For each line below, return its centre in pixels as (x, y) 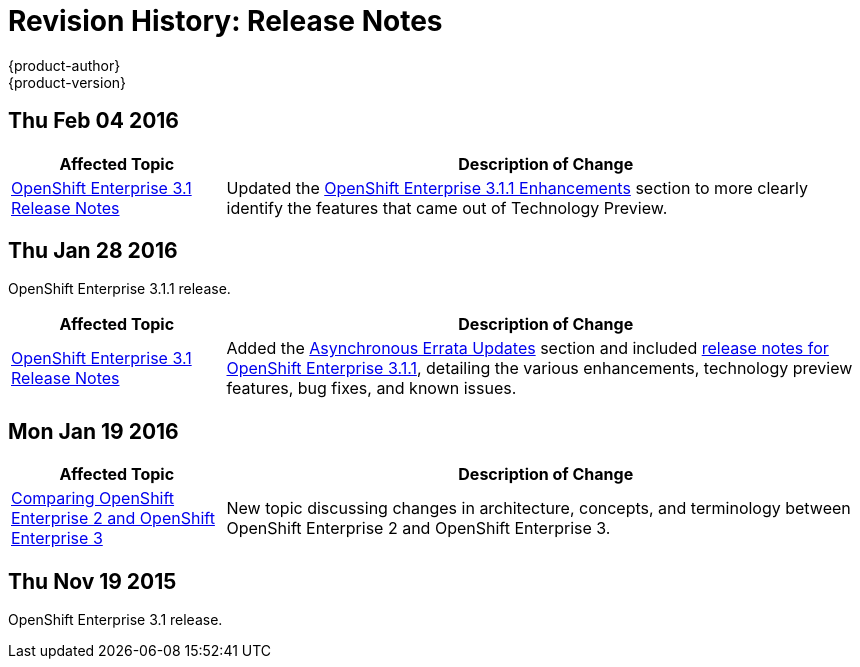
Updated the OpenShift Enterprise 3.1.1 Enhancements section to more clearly (517, 187)
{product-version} (67, 82)
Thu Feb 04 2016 (93, 121)
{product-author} (64, 65)
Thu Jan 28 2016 (93, 251)
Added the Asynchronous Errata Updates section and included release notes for (527, 348)
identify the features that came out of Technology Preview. (447, 207)
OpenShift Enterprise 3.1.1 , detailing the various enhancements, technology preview (539, 368)
